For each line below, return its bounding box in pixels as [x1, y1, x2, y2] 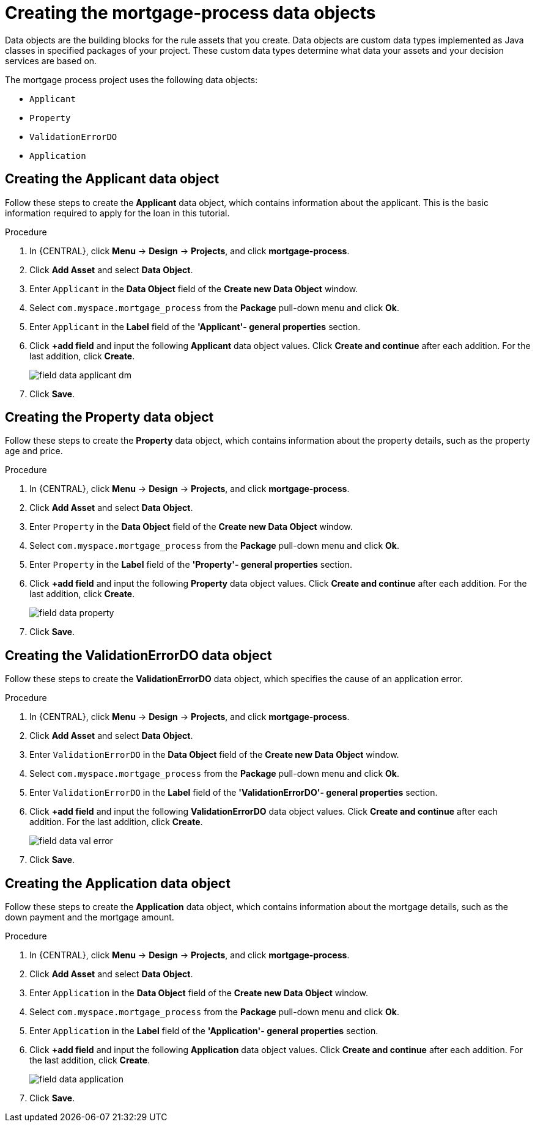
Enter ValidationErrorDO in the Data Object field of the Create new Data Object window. [29, 749, 399, 760]
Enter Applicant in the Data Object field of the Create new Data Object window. [29, 283, 358, 294]
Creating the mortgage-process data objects [5, 2, 376, 23]
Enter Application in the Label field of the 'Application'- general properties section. [29, 1026, 378, 1037]
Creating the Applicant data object [5, 171, 220, 187]
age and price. [5, 446, 63, 457]
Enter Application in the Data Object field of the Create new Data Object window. [29, 988, 369, 999]
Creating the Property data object [5, 409, 214, 425]
